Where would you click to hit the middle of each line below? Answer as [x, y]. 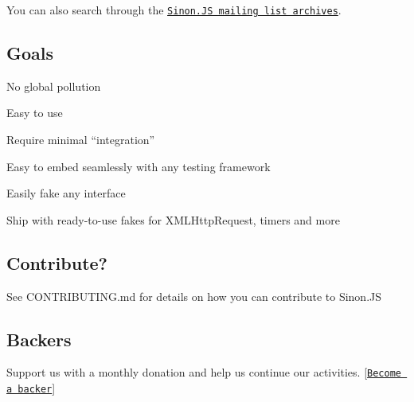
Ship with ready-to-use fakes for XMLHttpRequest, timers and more [173, 219]
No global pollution [54, 86]
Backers [39, 339]
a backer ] [31, 388]
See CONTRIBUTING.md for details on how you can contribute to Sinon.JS [194, 296]
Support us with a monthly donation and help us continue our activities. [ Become [204, 372]
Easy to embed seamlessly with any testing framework [139, 166]
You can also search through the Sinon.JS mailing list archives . [174, 10]
